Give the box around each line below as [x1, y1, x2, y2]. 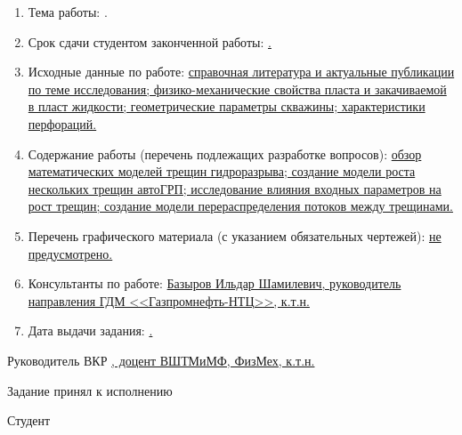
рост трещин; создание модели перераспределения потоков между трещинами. [28, 197, 453, 215]
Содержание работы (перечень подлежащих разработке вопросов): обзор [28, 144, 422, 163]
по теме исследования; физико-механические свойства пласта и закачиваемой [28, 79, 447, 98]
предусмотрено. [28, 244, 113, 262]
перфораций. [28, 114, 97, 133]
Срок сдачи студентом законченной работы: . [28, 32, 272, 51]
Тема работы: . [28, 3, 108, 20]
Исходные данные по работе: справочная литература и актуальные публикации [28, 62, 455, 81]
